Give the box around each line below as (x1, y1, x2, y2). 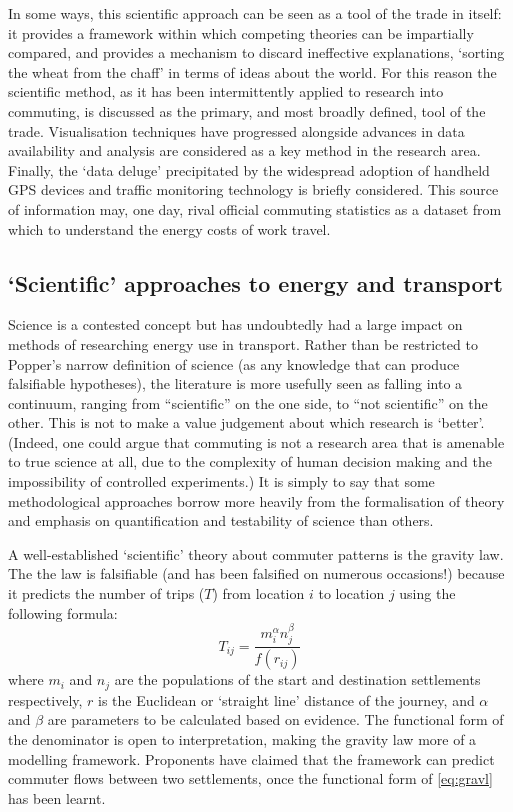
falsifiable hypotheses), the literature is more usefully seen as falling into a (8, 373, 463, 394)
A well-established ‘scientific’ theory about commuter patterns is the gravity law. (8, 543, 504, 564)
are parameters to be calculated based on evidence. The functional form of (47, 709, 504, 730)
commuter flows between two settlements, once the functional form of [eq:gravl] (8, 768, 493, 789)
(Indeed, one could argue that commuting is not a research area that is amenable (8, 431, 505, 452)
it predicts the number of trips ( (8, 583, 205, 604)
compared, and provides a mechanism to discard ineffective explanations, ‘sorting (8, 42, 505, 63)
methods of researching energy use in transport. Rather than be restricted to (8, 333, 478, 354)
